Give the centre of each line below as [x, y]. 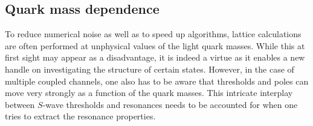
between [20, 104]
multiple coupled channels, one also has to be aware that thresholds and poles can [157, 81]
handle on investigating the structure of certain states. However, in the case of [150, 69]
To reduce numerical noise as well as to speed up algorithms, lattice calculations [153, 34]
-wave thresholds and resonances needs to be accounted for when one [170, 104]
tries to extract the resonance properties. [80, 116]
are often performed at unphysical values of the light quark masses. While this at [155, 45]
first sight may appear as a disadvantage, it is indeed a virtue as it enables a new [155, 57]
